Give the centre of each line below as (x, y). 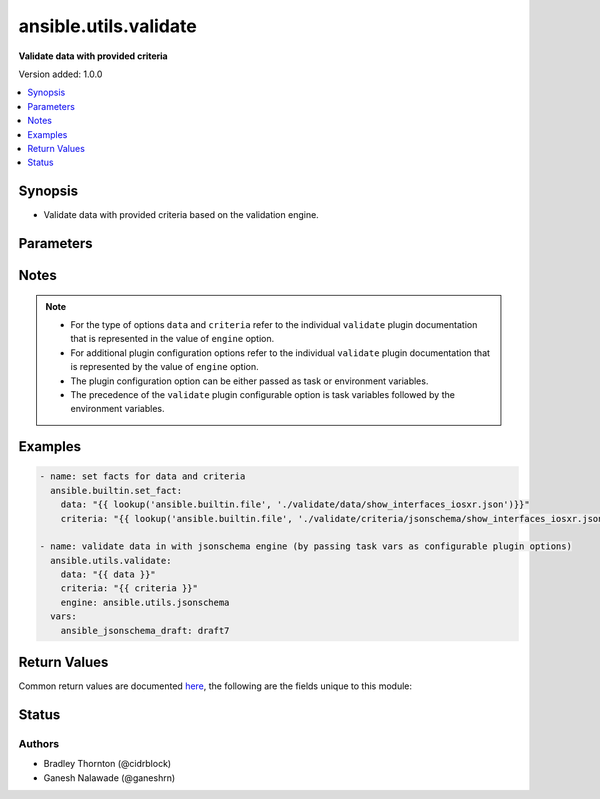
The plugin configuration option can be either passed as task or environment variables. (249, 381)
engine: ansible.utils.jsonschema (145, 602)
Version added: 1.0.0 (60, 74)
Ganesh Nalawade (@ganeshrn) (109, 777)
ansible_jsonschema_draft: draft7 (145, 630)
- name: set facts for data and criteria (142, 476)
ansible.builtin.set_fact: (116, 490)
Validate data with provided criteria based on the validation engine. (181, 215)
